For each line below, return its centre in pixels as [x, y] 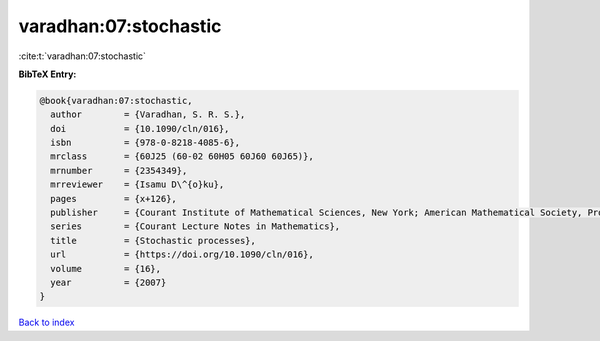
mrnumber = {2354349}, [119, 170]
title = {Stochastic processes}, [153, 240]
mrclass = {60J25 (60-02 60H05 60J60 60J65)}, [182, 156]
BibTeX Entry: [47, 74]
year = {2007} [108, 282]
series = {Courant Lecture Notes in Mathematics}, [195, 226]
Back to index [46, 322]
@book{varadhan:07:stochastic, [116, 100]
